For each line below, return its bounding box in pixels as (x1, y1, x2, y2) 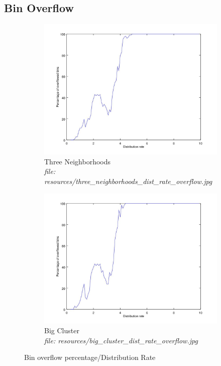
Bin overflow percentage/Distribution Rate (24, 352, 156, 362)
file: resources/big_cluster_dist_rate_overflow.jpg (44, 335, 198, 345)
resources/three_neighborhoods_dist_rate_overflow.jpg (44, 175, 212, 186)
